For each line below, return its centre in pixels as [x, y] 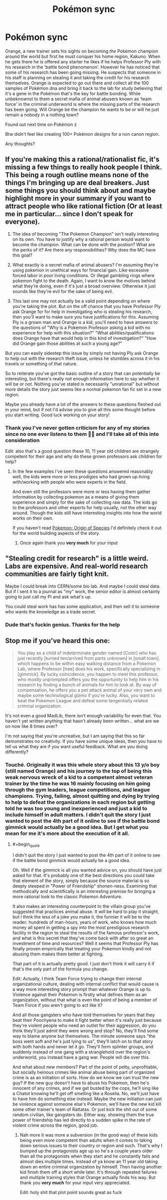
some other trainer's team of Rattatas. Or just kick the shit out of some [84, 1109]
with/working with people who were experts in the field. [70, 482]
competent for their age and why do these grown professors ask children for [84, 456]
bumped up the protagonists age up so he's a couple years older [86, 1151]
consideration [22, 440]
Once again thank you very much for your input [69, 543]
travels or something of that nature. [41, 363]
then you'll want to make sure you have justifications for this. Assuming [85, 317]
